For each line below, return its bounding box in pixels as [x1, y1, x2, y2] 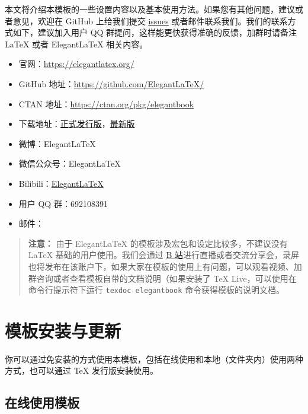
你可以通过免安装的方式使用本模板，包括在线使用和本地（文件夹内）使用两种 [5, 352, 303, 365]
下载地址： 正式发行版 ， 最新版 [18, 117, 135, 130]
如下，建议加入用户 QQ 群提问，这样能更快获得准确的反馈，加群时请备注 [12, 26, 297, 39]
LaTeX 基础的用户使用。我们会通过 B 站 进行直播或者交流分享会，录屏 [28, 249, 300, 261]
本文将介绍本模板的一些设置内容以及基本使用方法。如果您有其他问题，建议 [5, 3, 295, 15]
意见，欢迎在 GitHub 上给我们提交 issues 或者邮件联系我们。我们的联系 [12, 14, 288, 27]
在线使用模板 [5, 393, 79, 412]
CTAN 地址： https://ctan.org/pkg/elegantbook [18, 97, 194, 110]
